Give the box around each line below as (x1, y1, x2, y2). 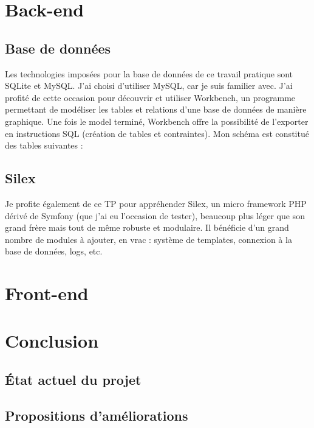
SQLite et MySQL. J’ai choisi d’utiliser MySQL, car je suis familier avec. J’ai (5, 79, 293, 92)
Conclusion (5, 328, 99, 353)
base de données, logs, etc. (5, 245, 103, 258)
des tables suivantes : (5, 139, 83, 152)
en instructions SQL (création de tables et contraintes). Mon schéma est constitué (5, 127, 309, 139)
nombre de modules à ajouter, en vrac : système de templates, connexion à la (5, 233, 292, 245)
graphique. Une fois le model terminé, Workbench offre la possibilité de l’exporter (5, 114, 309, 127)
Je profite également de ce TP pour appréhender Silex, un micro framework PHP (5, 197, 307, 209)
